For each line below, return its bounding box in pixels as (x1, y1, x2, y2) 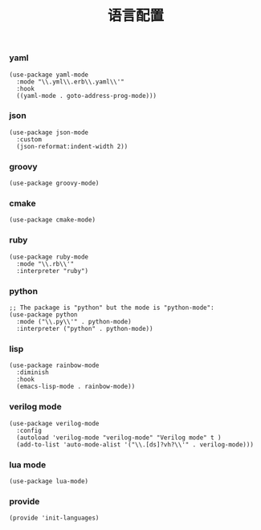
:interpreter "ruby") (16, 267, 89, 275)
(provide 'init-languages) (9, 514, 100, 522)
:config (16, 426, 43, 434)
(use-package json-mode (9, 128, 89, 137)
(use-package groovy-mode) (9, 179, 100, 188)
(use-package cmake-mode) (9, 216, 96, 224)
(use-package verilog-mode (9, 419, 100, 427)
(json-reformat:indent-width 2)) (16, 142, 128, 150)
